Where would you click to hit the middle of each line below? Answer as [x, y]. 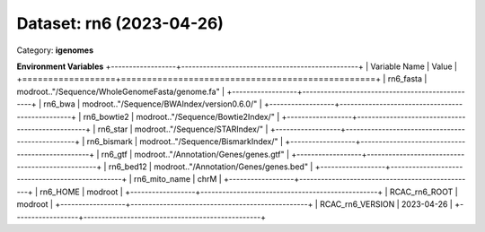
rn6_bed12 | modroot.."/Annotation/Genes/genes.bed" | [211, 167]
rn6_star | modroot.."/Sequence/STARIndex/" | [183, 129]
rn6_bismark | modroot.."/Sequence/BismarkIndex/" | [185, 142]
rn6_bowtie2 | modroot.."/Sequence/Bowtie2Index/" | [181, 116]
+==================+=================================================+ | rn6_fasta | [222, 79]
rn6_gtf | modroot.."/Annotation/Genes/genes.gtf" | [195, 154]
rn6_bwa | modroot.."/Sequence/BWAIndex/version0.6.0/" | [153, 104]
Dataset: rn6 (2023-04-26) [120, 23]
